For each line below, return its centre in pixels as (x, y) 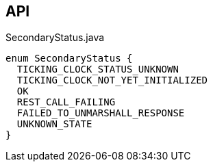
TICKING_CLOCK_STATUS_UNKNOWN (98, 69)
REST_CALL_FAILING (66, 102)
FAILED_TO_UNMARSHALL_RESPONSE (101, 113)
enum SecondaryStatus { (69, 59)
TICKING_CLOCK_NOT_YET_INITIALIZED (112, 80)
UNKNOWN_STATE (54, 124)
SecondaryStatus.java (55, 38)
